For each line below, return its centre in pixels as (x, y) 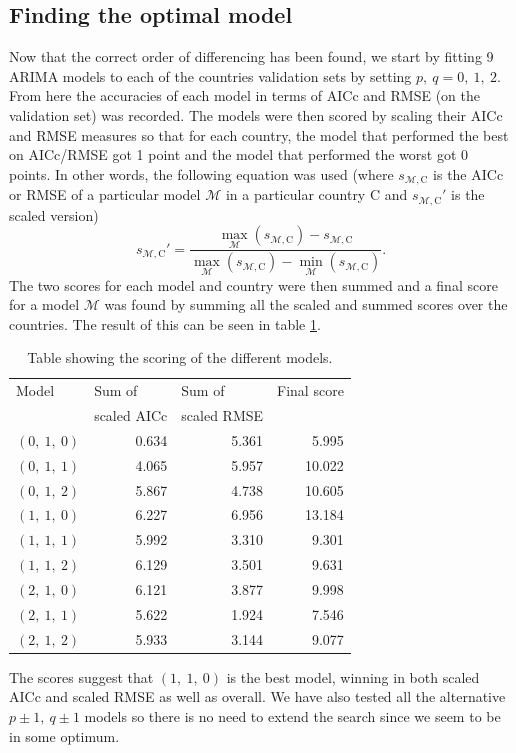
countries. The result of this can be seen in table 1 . (165, 323)
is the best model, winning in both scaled (353, 676)
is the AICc (468, 173)
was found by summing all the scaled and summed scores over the (306, 304)
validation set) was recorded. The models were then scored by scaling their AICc (256, 114)
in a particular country (295, 194)
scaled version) (54, 214)
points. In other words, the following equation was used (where (201, 173)
